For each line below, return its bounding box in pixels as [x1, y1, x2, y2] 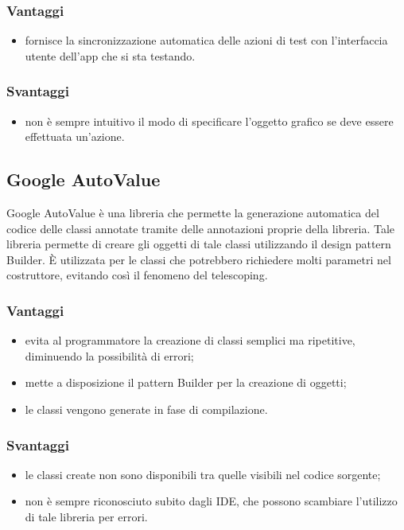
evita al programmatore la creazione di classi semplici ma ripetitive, [25, 332, 355, 349]
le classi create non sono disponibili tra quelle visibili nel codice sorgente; [25, 466, 381, 482]
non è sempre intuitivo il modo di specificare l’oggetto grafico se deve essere [25, 112, 394, 129]
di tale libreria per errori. [25, 508, 148, 524]
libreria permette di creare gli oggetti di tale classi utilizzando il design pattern [6, 236, 391, 252]
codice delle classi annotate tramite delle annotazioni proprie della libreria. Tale [6, 220, 395, 236]
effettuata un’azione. [25, 128, 125, 145]
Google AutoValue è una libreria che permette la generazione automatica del [6, 205, 379, 221]
